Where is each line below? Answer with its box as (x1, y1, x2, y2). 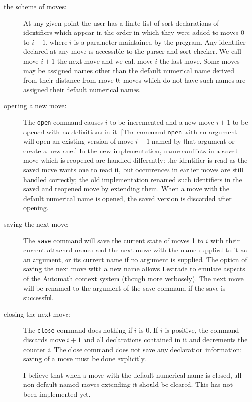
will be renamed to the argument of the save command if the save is (23, 283, 226, 293)
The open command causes (23, 117, 103, 127)
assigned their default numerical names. (23, 84, 141, 94)
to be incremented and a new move (110, 117, 214, 127)
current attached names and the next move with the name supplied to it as (23, 245, 247, 255)
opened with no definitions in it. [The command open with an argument (23, 126, 237, 136)
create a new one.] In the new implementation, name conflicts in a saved (23, 145, 238, 155)
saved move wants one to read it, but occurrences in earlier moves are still (23, 165, 244, 175)
